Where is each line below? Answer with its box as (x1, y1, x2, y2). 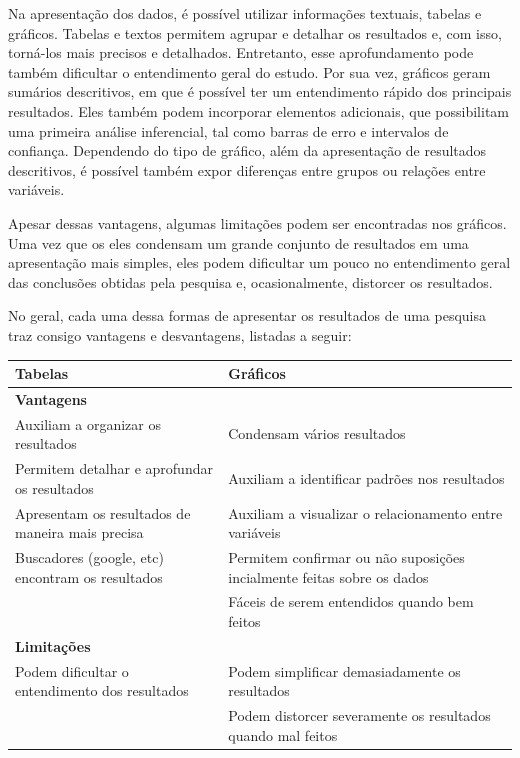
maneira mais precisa (15, 522, 144, 543)
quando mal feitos (228, 724, 338, 745)
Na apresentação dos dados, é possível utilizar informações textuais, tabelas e (8, 3, 482, 23)
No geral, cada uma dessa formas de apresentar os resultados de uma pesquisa (8, 305, 487, 326)
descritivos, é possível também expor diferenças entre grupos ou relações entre (8, 159, 486, 180)
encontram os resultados (15, 566, 163, 587)
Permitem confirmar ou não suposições (228, 547, 465, 567)
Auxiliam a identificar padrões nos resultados (228, 467, 505, 488)
